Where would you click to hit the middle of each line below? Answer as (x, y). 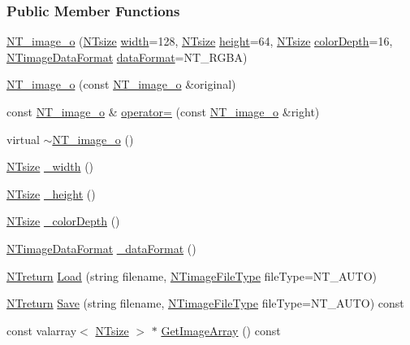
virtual (23, 139)
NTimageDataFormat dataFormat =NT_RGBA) (127, 57)
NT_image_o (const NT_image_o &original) (121, 84)
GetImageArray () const (221, 330)
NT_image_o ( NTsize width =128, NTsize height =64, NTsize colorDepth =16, (200, 41)
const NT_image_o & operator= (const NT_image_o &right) (163, 111)
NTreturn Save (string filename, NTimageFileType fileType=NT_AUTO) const (205, 303)
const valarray (42, 330)
